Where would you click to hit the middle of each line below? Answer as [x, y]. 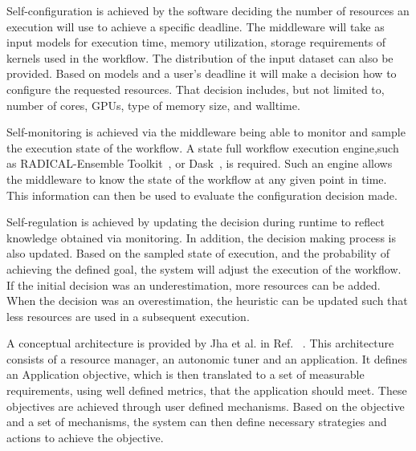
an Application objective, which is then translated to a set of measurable [186, 374]
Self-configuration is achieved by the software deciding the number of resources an [208, 10]
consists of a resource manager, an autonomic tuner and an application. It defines [207, 358]
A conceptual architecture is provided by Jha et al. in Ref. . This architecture [200, 343]
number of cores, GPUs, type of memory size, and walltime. [153, 105]
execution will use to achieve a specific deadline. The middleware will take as [196, 26]
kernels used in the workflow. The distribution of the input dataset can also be [200, 57]
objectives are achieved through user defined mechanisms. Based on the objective [206, 406]
